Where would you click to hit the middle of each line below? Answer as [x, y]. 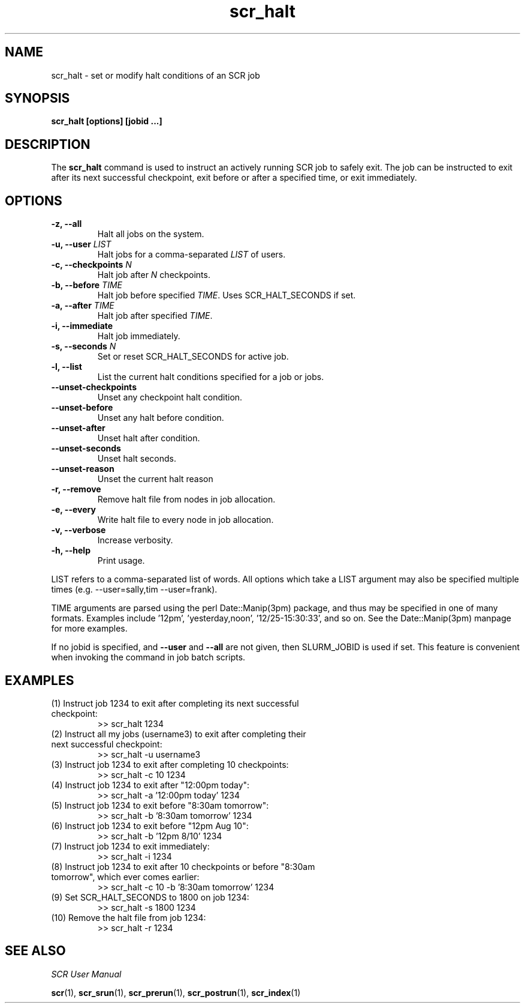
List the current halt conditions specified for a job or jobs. [211, 377]
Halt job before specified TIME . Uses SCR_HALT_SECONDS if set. [227, 295]
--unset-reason [83, 469]
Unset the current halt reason [155, 479]
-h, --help [71, 551]
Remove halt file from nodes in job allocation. [186, 499]
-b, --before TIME [87, 285]
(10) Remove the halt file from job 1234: [129, 917]
